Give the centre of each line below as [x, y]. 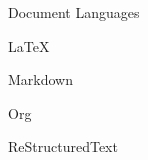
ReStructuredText [63, 146]
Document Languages [74, 12]
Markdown [41, 79]
